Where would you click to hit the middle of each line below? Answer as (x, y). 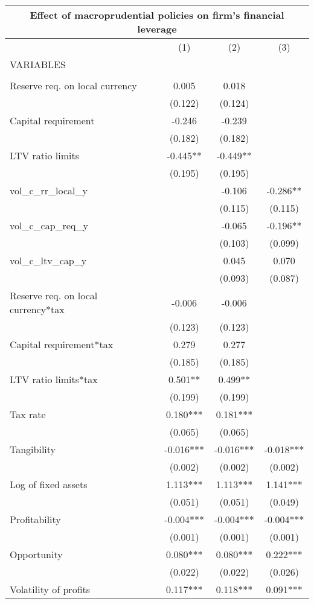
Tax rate (28, 414)
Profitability (35, 519)
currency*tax (37, 309)
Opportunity (36, 554)
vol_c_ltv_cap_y (48, 260)
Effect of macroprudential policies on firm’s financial (157, 15)
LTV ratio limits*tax (54, 379)
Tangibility (33, 449)
